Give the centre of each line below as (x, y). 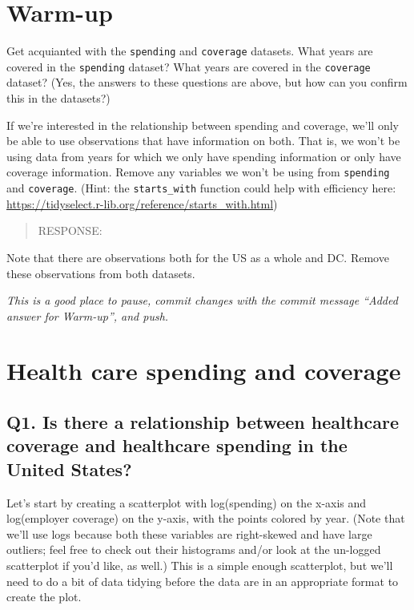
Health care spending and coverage (204, 371)
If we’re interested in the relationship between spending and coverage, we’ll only (203, 125)
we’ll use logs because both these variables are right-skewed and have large (189, 533)
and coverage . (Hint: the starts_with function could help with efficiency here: (201, 188)
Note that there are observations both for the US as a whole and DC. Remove (198, 257)
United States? (69, 469)
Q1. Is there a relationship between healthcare (203, 422)
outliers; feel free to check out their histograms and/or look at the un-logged (194, 549)
